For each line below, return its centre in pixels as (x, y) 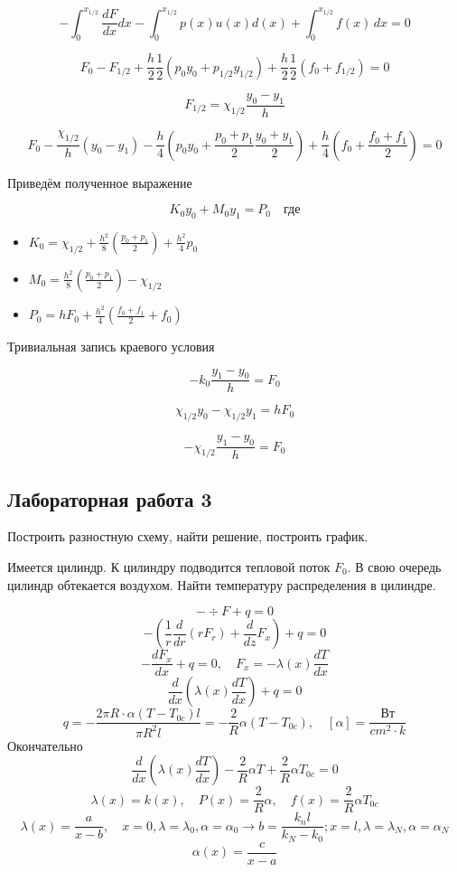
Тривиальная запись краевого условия (111, 347)
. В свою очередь (394, 566)
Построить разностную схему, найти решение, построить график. (188, 536)
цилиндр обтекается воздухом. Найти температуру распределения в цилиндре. (222, 584)
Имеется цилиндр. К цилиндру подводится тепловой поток (169, 566)
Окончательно (45, 745)
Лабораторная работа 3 (110, 498)
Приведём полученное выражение (100, 182)
